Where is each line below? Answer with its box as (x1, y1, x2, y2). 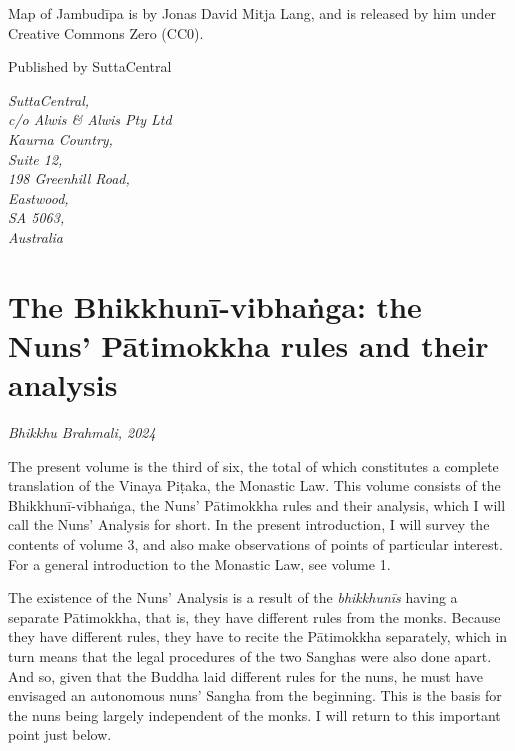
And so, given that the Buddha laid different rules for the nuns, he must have (8, 665, 484, 686)
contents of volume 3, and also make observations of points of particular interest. (8, 534, 503, 554)
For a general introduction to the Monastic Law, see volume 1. (8, 553, 391, 574)
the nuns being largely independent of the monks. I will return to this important (8, 704, 501, 725)
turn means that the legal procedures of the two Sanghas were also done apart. (8, 645, 492, 666)
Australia (8, 226, 63, 247)
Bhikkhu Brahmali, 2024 (8, 422, 156, 443)
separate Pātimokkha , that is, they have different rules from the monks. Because (8, 606, 501, 627)
